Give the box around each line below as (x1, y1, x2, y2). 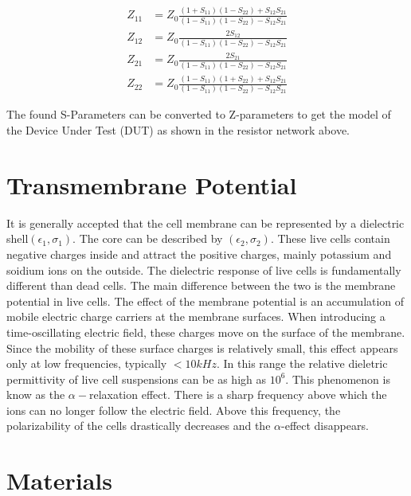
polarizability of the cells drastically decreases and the (6, 417, 271, 434)
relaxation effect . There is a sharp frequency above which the (88, 386, 387, 403)
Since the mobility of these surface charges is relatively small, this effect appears (6, 339, 398, 356)
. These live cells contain (270, 230, 390, 247)
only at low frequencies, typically (6, 355, 167, 372)
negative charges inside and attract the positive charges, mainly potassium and (6, 245, 392, 262)
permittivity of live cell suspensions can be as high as (6, 370, 266, 387)
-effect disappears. (281, 417, 369, 434)
